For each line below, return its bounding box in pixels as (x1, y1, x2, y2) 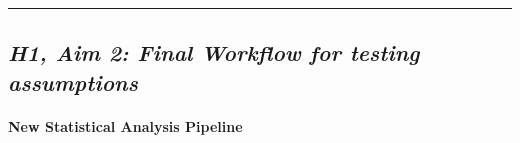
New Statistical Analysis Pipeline (8, 115, 243, 136)
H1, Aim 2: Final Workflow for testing (8, 37, 420, 68)
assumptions (8, 66, 138, 97)
